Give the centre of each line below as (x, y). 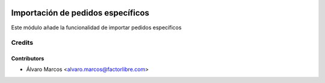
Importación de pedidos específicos (80, 13)
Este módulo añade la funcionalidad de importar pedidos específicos (96, 27)
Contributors (28, 59)
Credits (22, 43)
